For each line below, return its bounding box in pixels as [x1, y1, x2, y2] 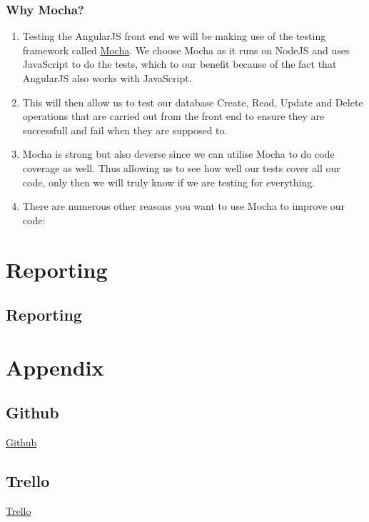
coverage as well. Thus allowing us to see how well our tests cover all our [22, 160, 340, 175]
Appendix [6, 352, 104, 381]
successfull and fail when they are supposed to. [22, 122, 228, 137]
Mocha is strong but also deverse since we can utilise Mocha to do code [22, 146, 335, 161]
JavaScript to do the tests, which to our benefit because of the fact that [22, 56, 337, 71]
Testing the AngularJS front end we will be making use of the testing [22, 29, 326, 44]
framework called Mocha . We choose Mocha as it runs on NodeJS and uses [22, 42, 350, 57]
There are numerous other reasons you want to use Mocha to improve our [22, 199, 345, 214]
